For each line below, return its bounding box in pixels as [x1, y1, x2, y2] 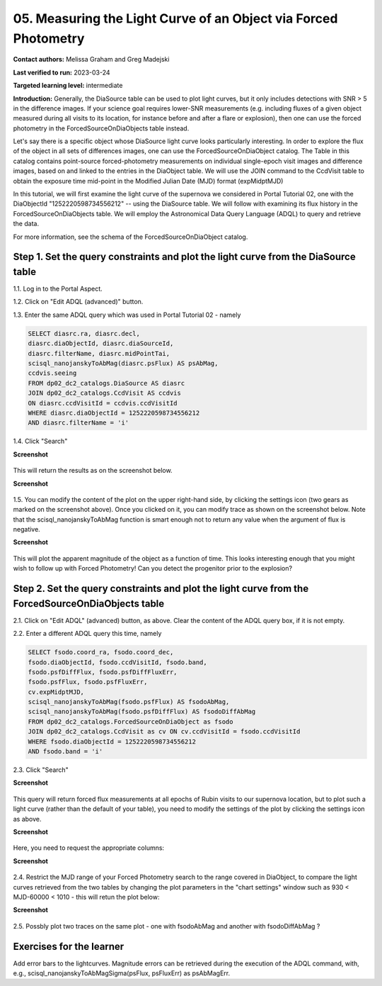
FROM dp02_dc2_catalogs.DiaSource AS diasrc [28, 379, 185, 387]
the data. [13, 220, 39, 228]
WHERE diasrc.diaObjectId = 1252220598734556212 [28, 408, 200, 417]
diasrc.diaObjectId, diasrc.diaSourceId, [28, 340, 174, 347]
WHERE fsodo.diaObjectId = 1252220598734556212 [28, 737, 196, 746]
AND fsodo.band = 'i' [28, 748, 103, 756]
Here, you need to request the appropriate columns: [13, 844, 165, 852]
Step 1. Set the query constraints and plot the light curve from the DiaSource [13, 251, 357, 263]
